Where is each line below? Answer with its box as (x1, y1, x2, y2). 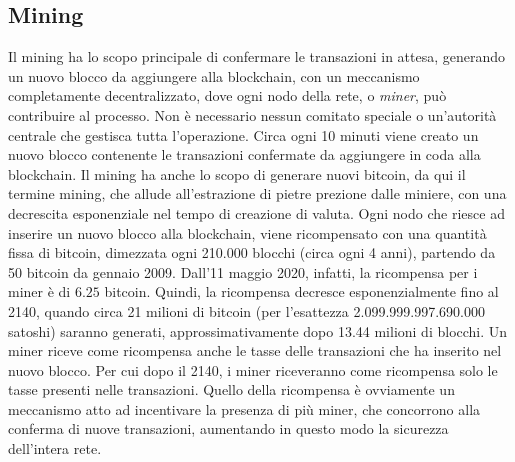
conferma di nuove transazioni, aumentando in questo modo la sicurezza (8, 418, 449, 439)
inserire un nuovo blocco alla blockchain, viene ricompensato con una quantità (8, 222, 487, 243)
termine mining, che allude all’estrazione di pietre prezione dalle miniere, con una (8, 183, 507, 204)
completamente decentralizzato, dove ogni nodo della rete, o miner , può (8, 85, 447, 106)
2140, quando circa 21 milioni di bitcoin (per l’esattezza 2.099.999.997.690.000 (8, 300, 485, 321)
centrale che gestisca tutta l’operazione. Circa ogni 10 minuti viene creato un (8, 124, 479, 145)
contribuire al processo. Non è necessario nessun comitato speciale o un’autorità (8, 104, 497, 125)
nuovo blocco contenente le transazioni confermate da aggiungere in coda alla (8, 144, 481, 165)
